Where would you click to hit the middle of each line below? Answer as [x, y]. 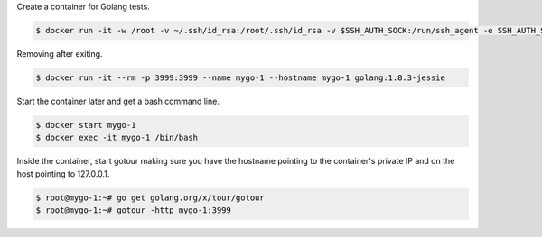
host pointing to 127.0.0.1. [63, 173]
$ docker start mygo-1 [86, 125]
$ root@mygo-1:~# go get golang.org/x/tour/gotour [150, 197]
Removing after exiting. [60, 53]
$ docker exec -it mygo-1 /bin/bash [117, 138]
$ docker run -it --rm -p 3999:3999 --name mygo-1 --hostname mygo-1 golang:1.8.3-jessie [241, 77]
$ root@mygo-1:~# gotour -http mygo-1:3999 [134, 210]
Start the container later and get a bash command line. [118, 101]
